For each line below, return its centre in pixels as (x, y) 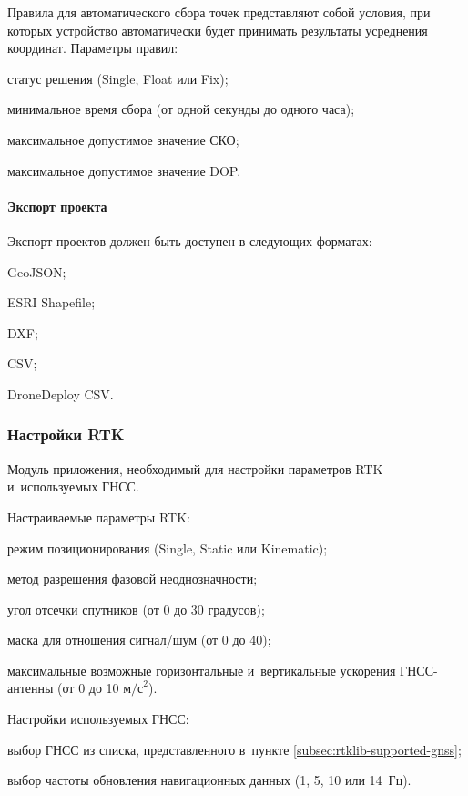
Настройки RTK (66, 434)
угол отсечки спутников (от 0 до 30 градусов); (136, 609)
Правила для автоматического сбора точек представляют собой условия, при (219, 12)
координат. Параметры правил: (93, 48)
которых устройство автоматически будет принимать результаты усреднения (218, 30)
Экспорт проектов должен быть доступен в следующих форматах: (190, 240)
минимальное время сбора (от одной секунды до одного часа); (181, 109)
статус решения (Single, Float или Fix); (118, 78)
